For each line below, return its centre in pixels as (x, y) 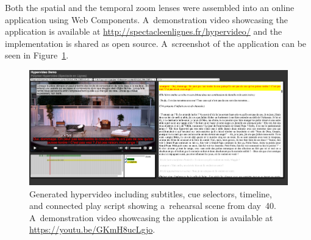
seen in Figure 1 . (37, 55)
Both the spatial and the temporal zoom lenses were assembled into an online (150, 7)
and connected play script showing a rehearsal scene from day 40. (153, 206)
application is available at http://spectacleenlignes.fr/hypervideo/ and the (144, 31)
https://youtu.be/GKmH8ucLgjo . (92, 229)
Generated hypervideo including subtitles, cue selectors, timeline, (151, 193)
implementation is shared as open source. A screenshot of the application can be (156, 43)
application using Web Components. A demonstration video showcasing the (147, 19)
